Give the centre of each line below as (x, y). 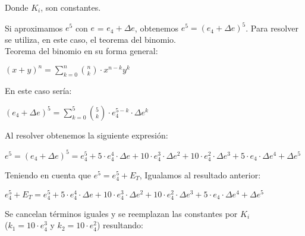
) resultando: (120, 225)
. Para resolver (272, 28)
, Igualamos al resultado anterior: (200, 175)
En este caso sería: (38, 91)
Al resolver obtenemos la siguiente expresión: (87, 135)
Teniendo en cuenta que (48, 175)
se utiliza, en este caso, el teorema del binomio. (90, 39)
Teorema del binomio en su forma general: (81, 51)
